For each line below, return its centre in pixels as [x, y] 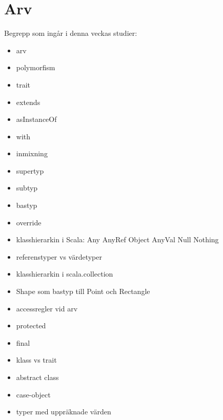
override [29, 222]
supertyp [30, 170]
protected [31, 325]
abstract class [37, 377]
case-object [33, 394]
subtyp [27, 188]
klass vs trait [36, 360]
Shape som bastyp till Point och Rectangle [83, 291]
